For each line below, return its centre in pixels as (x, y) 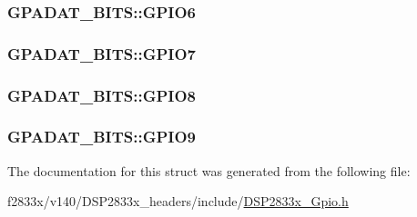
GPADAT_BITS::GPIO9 (102, 137)
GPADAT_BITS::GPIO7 (102, 53)
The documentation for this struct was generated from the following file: (209, 170)
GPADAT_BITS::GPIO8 (102, 95)
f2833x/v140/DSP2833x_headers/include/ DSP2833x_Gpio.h (178, 201)
